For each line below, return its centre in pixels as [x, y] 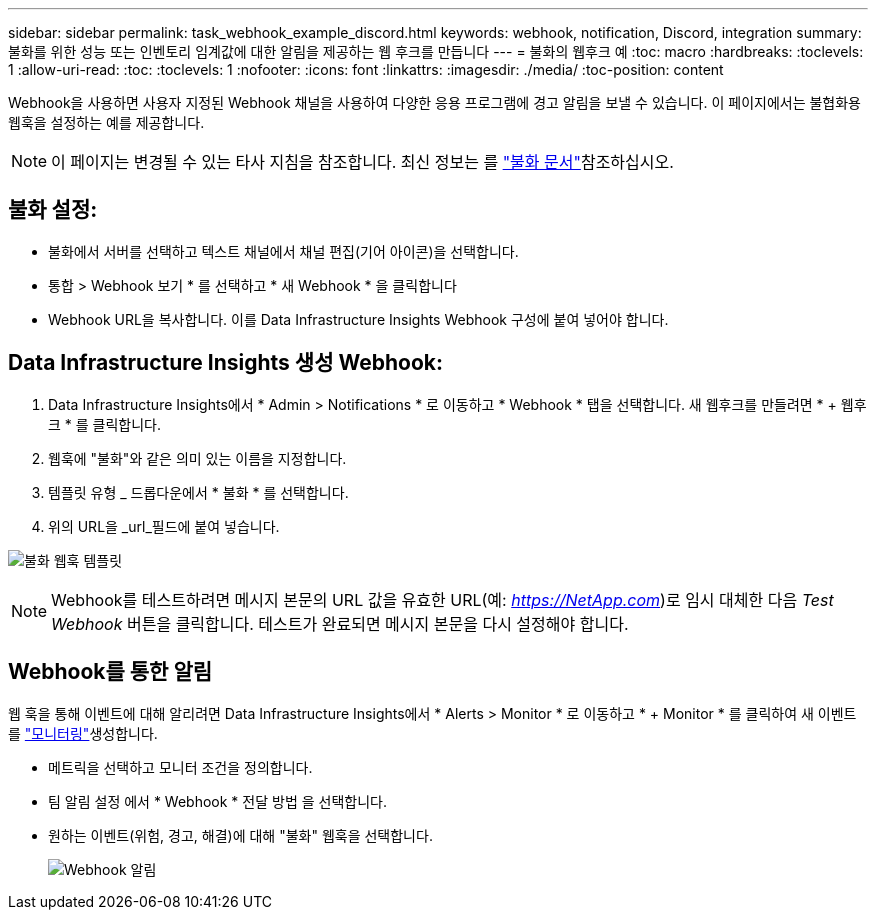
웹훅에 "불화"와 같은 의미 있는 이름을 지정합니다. [197, 458]
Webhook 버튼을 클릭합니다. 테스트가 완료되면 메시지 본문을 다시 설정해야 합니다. [340, 623]
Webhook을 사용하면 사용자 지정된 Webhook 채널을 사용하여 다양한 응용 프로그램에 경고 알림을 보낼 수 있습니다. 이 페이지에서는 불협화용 [434, 102]
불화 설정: [53, 210]
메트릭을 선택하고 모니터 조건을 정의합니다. [180, 767]
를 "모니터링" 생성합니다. [83, 733]
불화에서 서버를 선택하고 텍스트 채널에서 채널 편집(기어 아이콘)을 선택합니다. [283, 251]
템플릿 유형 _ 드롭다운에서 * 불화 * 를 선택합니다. [198, 492]
